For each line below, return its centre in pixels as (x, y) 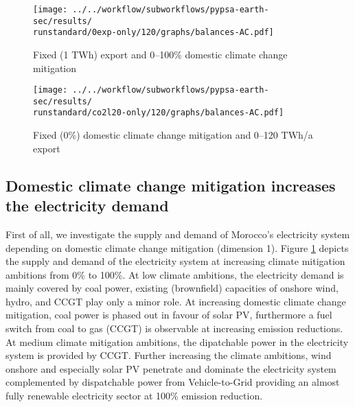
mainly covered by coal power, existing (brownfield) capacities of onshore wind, (172, 288)
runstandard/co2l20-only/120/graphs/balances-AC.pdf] (159, 113)
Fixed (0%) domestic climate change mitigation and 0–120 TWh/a (173, 135)
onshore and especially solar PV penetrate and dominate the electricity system (171, 368)
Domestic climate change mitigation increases (171, 185)
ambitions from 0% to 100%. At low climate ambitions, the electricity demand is (175, 274)
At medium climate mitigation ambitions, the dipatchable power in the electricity (177, 341)
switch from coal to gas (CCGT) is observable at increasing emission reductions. (174, 328)
